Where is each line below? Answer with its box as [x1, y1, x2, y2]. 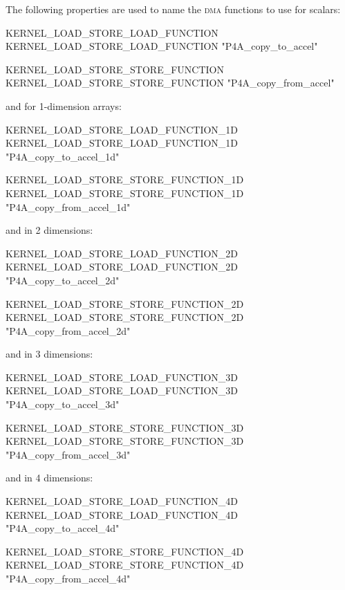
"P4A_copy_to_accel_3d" [6, 397, 120, 412]
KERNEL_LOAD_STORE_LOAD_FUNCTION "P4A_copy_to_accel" [6, 39, 318, 53]
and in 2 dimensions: [6, 223, 93, 237]
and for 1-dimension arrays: [6, 98, 122, 113]
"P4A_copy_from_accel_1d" [6, 199, 131, 214]
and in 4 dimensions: [6, 470, 93, 485]
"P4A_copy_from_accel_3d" [6, 447, 131, 461]
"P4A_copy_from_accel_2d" [6, 323, 131, 338]
